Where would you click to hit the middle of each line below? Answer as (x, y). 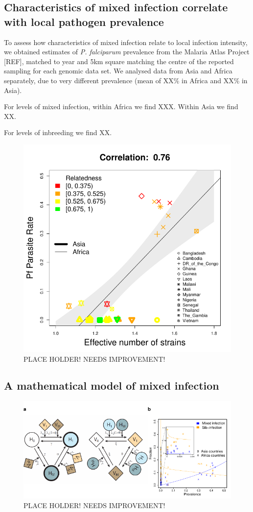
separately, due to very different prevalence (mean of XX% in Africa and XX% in (126, 80)
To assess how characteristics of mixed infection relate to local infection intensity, (126, 42)
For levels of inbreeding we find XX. (58, 132)
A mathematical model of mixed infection (112, 385)
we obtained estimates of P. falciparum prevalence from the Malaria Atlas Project (127, 52)
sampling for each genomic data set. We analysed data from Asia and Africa (118, 71)
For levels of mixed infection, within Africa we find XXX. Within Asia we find (121, 106)
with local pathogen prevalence (84, 21)
